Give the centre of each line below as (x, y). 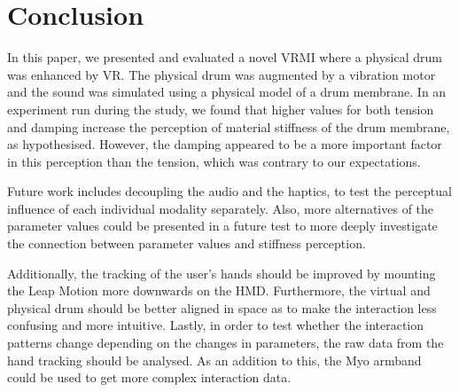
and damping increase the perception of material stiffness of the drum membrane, (229, 126)
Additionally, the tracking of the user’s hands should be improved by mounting (222, 273)
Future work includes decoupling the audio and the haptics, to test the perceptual (229, 191)
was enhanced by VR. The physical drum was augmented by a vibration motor (222, 74)
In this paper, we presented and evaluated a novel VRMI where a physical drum (225, 57)
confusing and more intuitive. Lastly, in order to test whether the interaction (216, 325)
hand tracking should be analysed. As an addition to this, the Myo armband (214, 360)
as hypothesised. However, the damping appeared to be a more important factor (225, 144)
